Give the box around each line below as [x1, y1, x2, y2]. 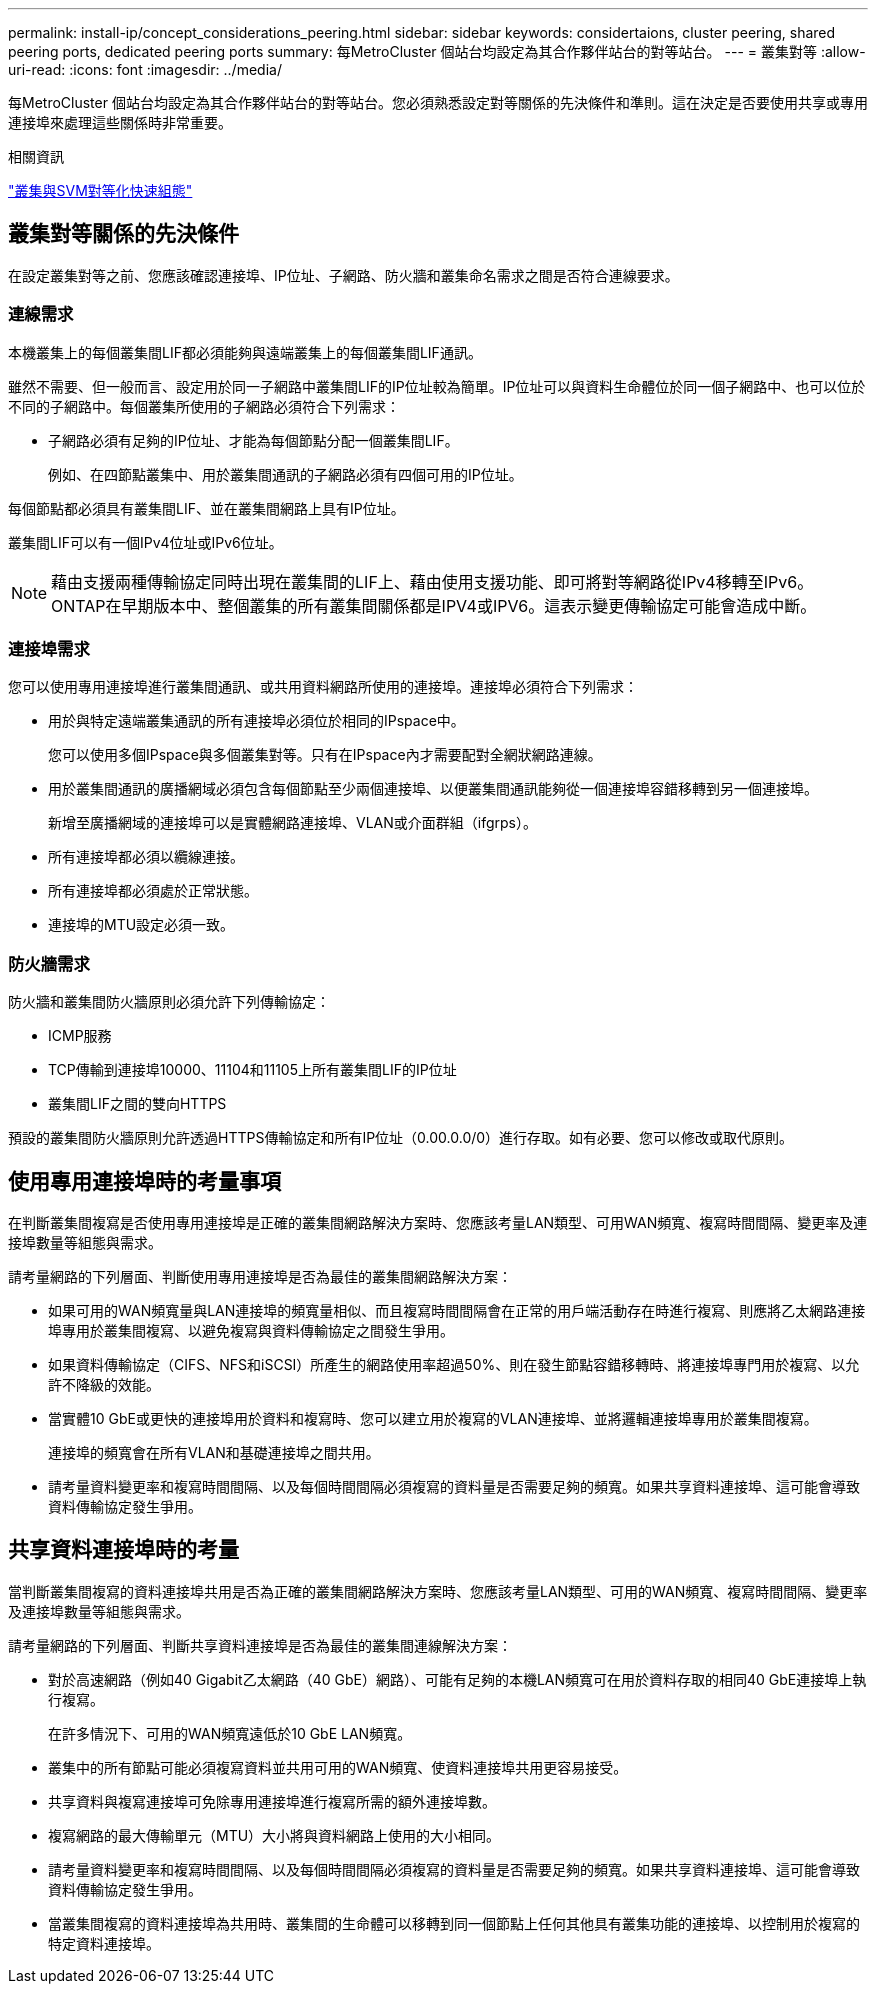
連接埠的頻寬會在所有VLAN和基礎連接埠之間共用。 [48, 1443, 380, 1461]
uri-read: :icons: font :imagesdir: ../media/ [8, 61, 282, 78]
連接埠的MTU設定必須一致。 [48, 916, 235, 934]
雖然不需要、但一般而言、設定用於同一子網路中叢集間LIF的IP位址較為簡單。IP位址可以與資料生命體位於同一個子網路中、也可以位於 [8, 377, 866, 395]
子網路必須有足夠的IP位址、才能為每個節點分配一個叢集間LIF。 [48, 431, 459, 449]
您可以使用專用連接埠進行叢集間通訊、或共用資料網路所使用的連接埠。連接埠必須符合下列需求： [8, 678, 638, 696]
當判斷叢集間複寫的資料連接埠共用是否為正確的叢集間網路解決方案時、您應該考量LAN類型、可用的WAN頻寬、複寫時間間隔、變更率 [8, 1582, 868, 1600]
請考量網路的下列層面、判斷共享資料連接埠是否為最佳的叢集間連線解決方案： [8, 1636, 512, 1654]
